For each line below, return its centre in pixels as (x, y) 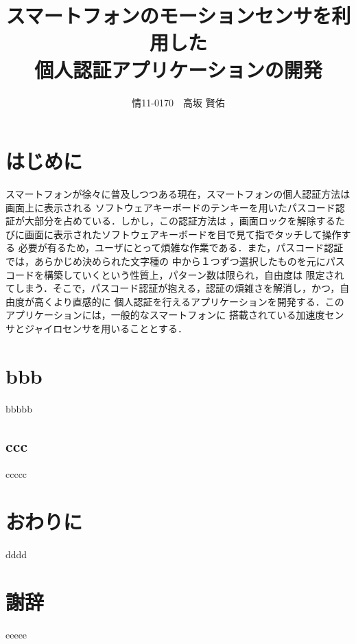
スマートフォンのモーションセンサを (169, 15)
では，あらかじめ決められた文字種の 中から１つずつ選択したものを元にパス (175, 261)
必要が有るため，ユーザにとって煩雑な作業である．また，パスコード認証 (181, 248)
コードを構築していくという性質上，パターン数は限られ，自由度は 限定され (175, 274)
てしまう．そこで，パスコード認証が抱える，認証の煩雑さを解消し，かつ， (173, 288)
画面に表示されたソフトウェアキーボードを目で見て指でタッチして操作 (183, 234)
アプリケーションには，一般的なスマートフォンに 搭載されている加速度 (165, 315)
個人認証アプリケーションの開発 (178, 69)
